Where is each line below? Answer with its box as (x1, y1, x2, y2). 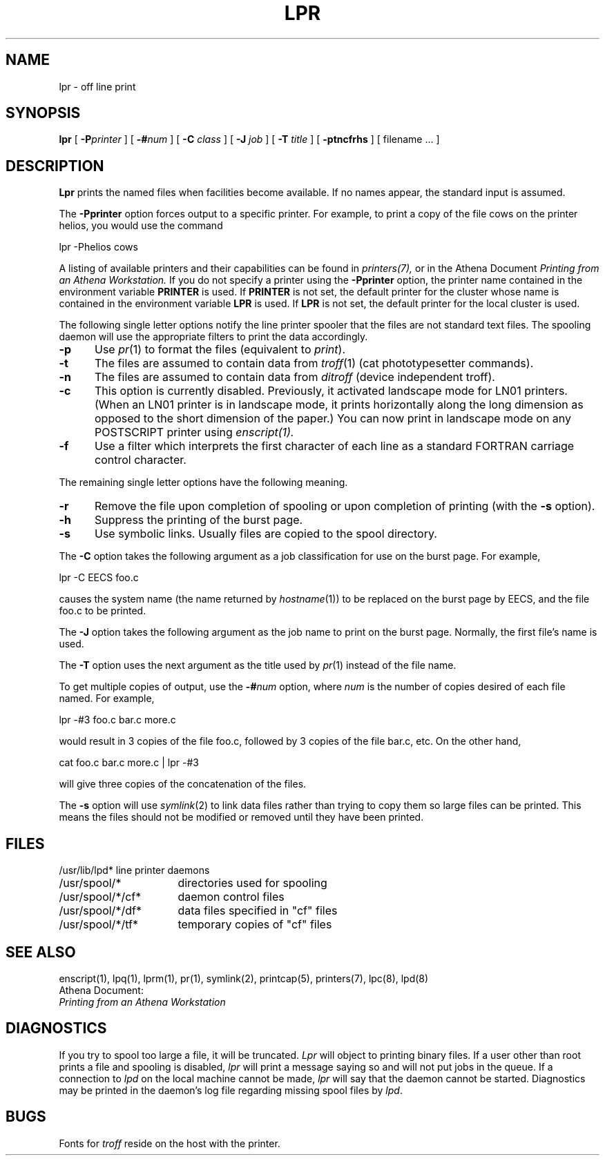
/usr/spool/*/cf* (59, 890, 142, 904)
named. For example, (59, 692, 155, 705)
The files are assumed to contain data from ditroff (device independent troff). (94, 370, 495, 384)
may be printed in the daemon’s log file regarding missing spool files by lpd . (59, 1084, 403, 1096)
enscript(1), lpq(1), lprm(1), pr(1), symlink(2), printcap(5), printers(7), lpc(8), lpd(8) (59, 972, 429, 984)
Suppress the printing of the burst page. (94, 513, 303, 527)
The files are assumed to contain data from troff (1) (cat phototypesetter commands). (94, 356, 534, 371)
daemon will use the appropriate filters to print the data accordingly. (59, 331, 368, 343)
